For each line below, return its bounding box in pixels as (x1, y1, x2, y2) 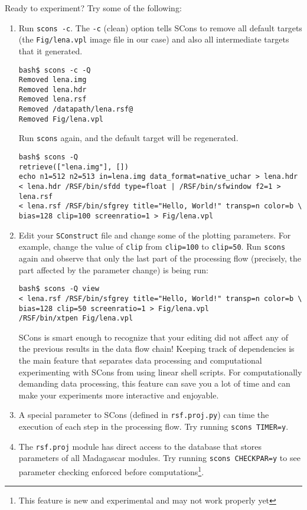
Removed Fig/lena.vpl (18, 115, 103, 123)
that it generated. (18, 44, 83, 57)
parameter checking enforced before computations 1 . (18, 464, 204, 478)
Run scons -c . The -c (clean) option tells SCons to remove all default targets (18, 21, 302, 34)
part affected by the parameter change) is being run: (18, 263, 208, 276)
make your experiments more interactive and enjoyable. (18, 388, 219, 401)
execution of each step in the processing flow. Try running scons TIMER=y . (18, 420, 289, 433)
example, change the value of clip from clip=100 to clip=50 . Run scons (18, 240, 286, 253)
